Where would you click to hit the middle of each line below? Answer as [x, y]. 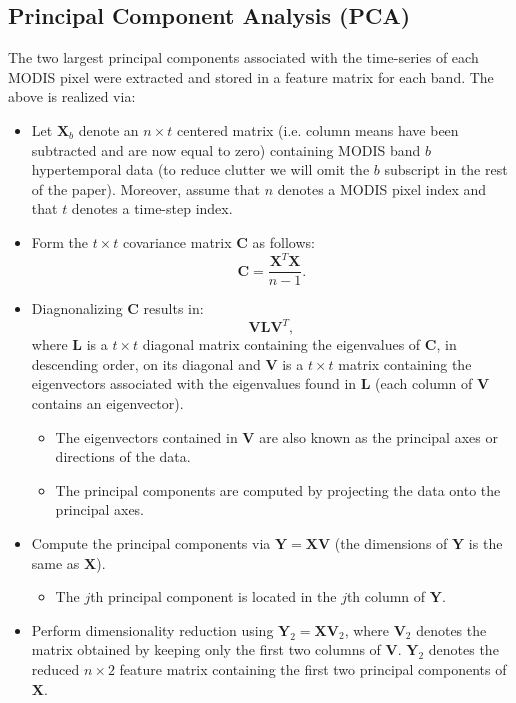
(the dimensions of [391, 542]
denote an [108, 129]
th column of [386, 596]
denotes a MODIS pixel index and [382, 188]
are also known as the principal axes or [378, 436]
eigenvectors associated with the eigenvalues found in [194, 383]
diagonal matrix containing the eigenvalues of [281, 344]
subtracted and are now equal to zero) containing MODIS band [226, 149]
